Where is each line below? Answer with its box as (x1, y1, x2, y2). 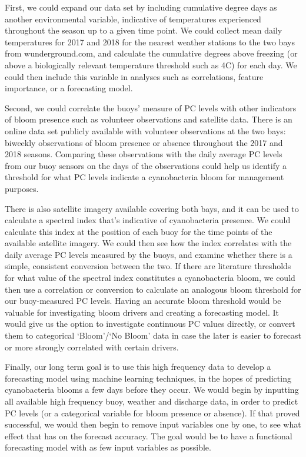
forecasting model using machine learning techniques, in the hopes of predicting (5, 372, 291, 384)
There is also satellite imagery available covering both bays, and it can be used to (5, 202, 299, 214)
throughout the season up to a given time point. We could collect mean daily (5, 24, 282, 37)
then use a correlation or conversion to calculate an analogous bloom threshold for (5, 283, 301, 295)
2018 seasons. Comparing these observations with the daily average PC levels (5, 148, 282, 160)
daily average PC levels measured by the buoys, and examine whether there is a (5, 248, 292, 260)
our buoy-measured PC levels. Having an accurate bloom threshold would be (5, 294, 281, 307)
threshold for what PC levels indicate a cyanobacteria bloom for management (5, 171, 284, 183)
